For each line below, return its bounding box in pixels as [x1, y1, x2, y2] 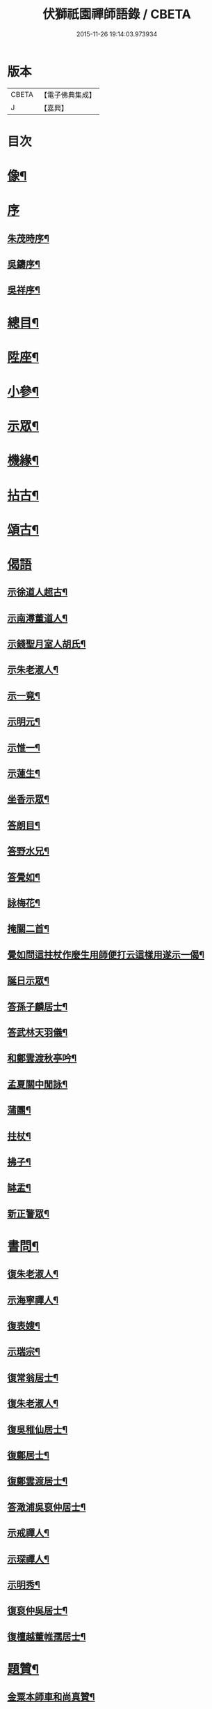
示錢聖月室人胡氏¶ [7, 638, 86, 650]
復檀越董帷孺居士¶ [7, 1630, 86, 1643]
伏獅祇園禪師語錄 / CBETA [42, 6, 191, 22]
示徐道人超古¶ [7, 587, 68, 598]
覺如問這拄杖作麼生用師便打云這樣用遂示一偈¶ [7, 949, 205, 961]
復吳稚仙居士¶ [7, 1424, 68, 1436]
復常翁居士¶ [7, 1371, 59, 1383]
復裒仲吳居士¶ [7, 1605, 68, 1617]
